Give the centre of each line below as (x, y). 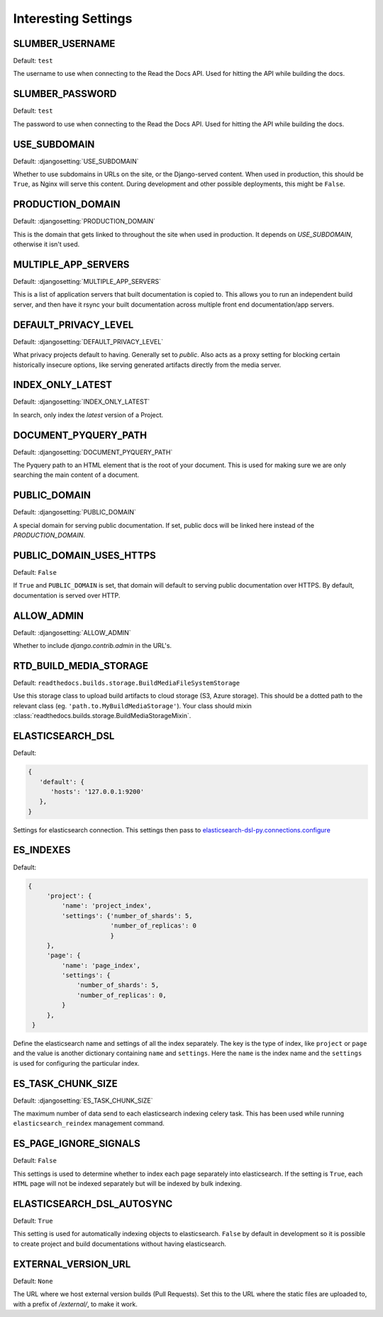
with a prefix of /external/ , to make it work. (75, 1304)
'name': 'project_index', (106, 906)
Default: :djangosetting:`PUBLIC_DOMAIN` (74, 512)
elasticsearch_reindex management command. (89, 1123)
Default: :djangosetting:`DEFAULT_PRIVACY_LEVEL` (88, 341)
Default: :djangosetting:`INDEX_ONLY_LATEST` (82, 402)
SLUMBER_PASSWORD (65, 94)
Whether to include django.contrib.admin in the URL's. (93, 646)
